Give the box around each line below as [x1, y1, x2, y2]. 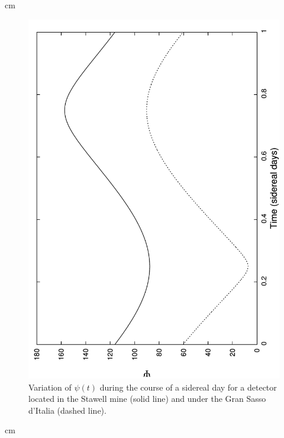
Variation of [28, 381, 72, 393]
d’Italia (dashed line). [28, 404, 106, 416]
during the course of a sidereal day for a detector [99, 381, 277, 393]
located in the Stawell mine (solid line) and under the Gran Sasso [28, 392, 266, 405]
